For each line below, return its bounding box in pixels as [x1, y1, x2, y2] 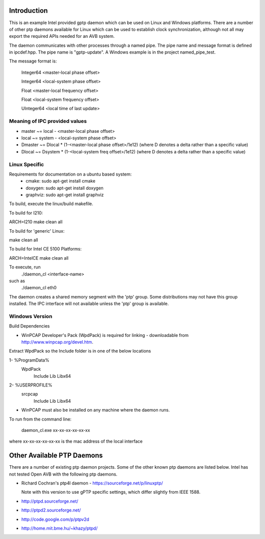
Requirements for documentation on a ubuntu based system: [9, 171, 132, 177]
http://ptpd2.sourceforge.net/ [21, 507, 81, 513]
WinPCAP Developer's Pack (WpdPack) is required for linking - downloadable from [21, 332, 189, 338]
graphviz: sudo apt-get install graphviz [26, 192, 104, 198]
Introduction [9, 6, 48, 15]
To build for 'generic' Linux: [9, 228, 65, 234]
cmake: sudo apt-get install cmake [26, 178, 96, 184]
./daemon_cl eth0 [21, 285, 57, 291]
